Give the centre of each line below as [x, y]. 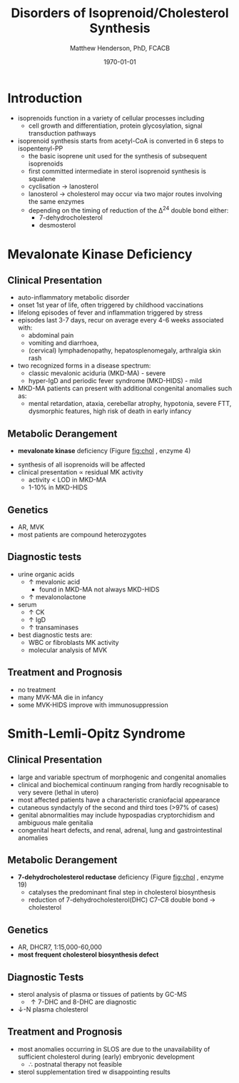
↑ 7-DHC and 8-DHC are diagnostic [84, 1002]
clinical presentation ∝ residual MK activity [81, 472]
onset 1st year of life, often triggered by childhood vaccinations [111, 305]
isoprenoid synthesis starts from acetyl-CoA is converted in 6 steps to [121, 141]
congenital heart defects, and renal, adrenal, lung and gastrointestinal [120, 830]
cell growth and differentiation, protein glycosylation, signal [115, 126]
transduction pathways [62, 133]
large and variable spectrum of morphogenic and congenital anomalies [122, 777]
